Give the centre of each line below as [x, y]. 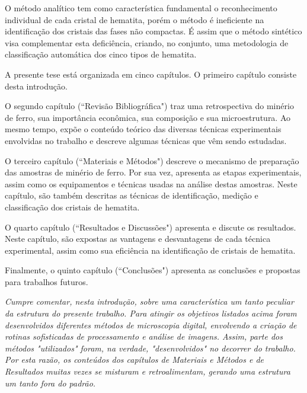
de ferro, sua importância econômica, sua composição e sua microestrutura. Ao [148, 117]
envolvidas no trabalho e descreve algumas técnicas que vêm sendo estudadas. [146, 140]
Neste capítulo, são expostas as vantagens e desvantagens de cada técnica [138, 239]
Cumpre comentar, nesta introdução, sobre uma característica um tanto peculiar [149, 301]
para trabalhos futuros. [47, 281]
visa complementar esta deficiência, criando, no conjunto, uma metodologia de [147, 42]
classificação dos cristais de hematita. [72, 207]
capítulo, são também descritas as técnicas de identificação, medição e [132, 195]
